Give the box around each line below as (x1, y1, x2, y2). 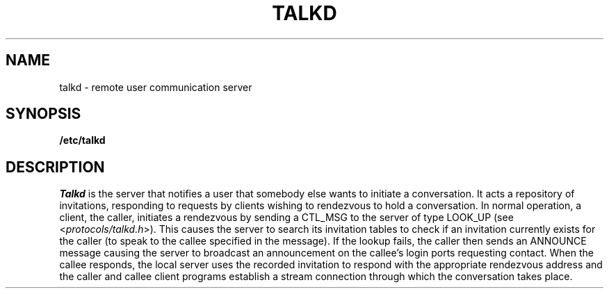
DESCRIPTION (6, 158, 105, 176)
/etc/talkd (59, 134, 106, 147)
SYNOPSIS (6, 105, 81, 123)
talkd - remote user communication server (59, 81, 252, 93)
